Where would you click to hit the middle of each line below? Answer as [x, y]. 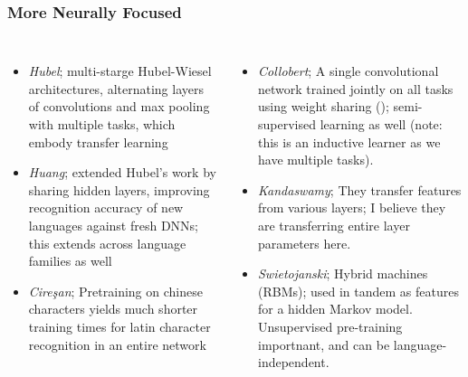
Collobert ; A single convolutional [349, 71]
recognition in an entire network [117, 344]
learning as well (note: [381, 124]
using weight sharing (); [324, 106]
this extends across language [107, 243]
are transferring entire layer [334, 225]
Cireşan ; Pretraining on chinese [115, 291]
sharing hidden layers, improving [119, 189]
